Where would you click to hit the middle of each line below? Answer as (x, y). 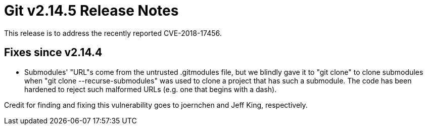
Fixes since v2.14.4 (53, 53)
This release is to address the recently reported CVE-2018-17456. (113, 33)
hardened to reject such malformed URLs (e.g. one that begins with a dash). (151, 89)
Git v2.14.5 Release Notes (91, 11)
